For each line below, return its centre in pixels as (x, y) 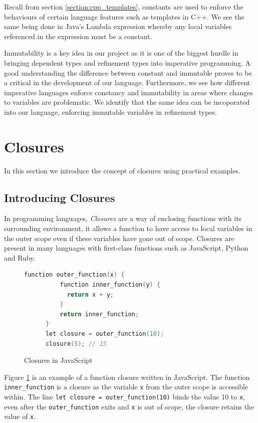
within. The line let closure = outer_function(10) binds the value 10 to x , (124, 397)
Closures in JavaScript (58, 360)
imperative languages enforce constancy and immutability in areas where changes (129, 92)
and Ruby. (20, 257)
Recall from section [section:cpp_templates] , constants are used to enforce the (124, 7)
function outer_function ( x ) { (74, 275)
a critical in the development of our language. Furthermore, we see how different (127, 82)
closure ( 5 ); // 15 (76, 344)
